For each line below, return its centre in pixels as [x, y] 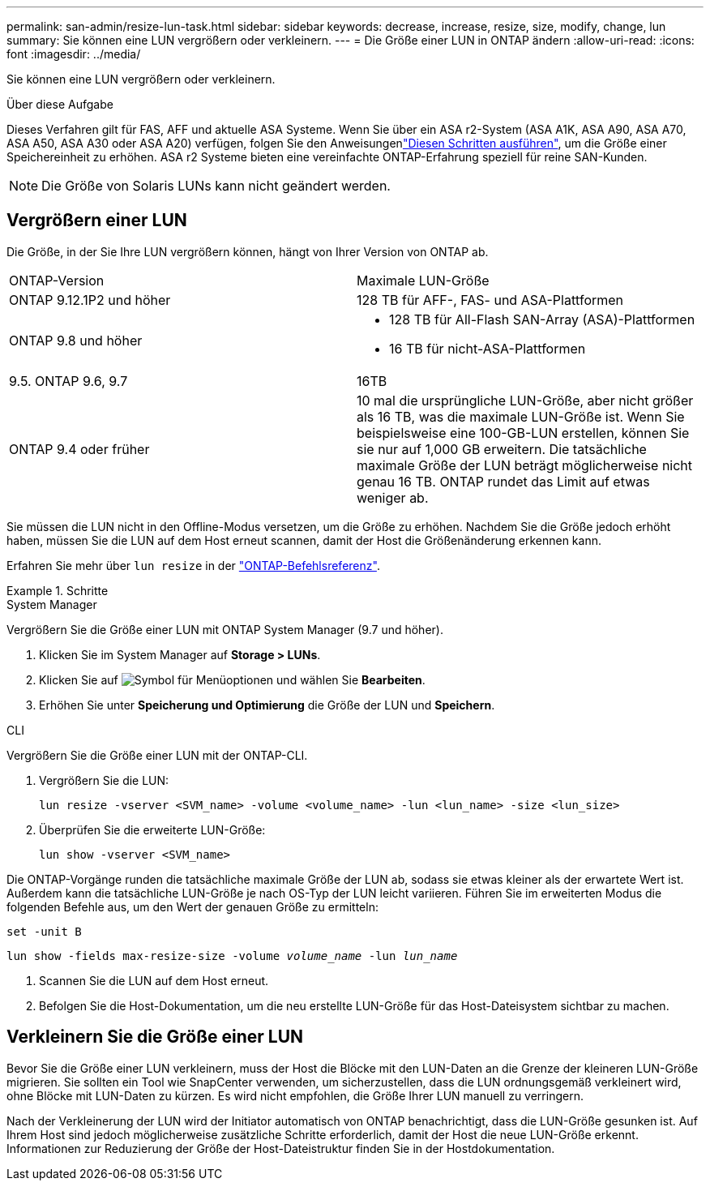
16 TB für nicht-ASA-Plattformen [488, 348]
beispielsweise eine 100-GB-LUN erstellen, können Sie [523, 433]
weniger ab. [393, 497]
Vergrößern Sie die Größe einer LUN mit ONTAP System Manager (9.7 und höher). [225, 629]
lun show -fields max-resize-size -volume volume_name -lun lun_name [232, 956]
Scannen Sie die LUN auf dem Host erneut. [154, 980]
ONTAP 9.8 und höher [76, 340]
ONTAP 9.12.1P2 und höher [90, 300]
